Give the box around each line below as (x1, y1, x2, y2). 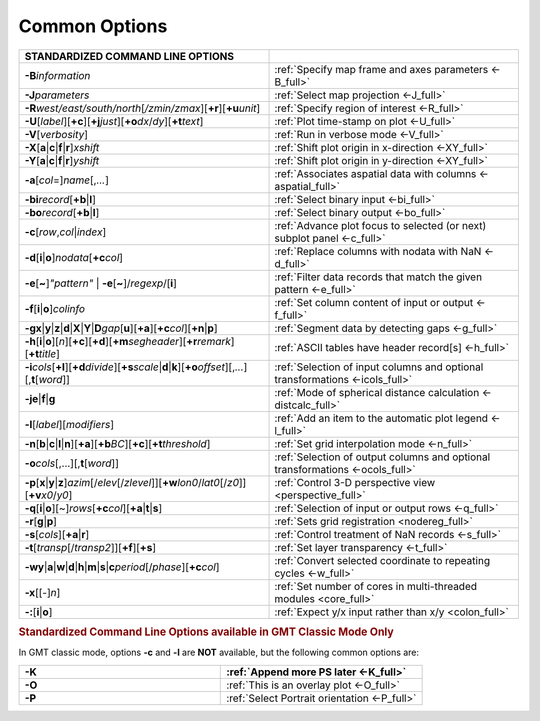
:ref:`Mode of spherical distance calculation (274, 385, 480, 399)
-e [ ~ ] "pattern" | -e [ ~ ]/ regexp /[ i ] (24, 276, 177, 290)
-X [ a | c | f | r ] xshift (24, 140, 100, 154)
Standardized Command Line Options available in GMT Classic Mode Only (18, 625, 394, 639)
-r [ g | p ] (24, 514, 57, 528)
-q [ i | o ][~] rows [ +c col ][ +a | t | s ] (24, 501, 163, 515)
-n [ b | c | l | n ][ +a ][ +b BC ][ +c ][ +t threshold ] (24, 436, 211, 450)
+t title (28, 346, 57, 360)
